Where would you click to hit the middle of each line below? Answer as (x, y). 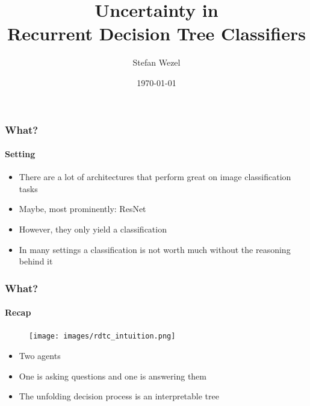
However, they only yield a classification (93, 229)
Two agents (40, 356)
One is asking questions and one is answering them (113, 376)
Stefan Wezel (157, 62)
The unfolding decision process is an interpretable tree (119, 396)
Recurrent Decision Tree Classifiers (157, 33)
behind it (36, 261)
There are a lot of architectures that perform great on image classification (155, 177)
